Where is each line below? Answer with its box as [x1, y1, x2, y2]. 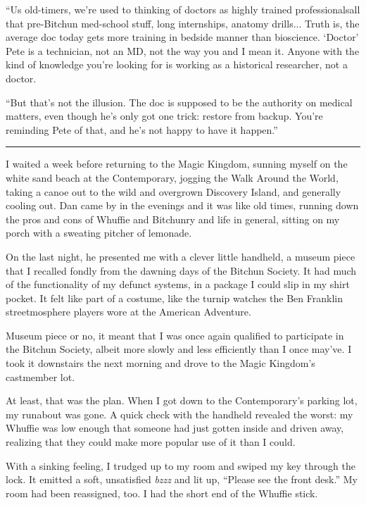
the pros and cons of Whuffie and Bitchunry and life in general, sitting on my [6, 211, 340, 226]
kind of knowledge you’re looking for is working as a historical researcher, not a [6, 57, 348, 72]
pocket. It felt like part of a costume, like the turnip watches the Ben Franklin [6, 290, 343, 305]
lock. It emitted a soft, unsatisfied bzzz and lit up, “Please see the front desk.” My [6, 472, 358, 487]
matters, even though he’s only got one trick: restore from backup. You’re [6, 108, 323, 123]
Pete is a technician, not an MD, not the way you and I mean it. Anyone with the [6, 43, 360, 58]
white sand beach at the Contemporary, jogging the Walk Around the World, [6, 170, 339, 185]
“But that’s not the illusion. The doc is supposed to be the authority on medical [6, 94, 353, 109]
